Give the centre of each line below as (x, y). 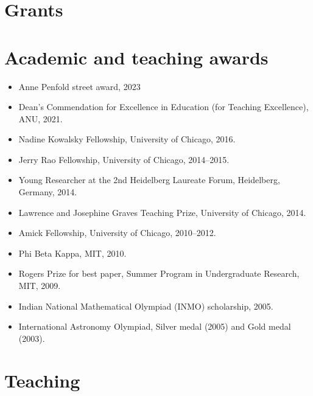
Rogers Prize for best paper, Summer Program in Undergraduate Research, (159, 273)
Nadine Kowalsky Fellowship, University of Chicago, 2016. (127, 139)
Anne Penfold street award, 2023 (79, 86)
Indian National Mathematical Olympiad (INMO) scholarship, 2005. (146, 306)
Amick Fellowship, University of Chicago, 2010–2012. (117, 233)
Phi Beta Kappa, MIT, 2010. (72, 253)
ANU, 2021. (40, 118)
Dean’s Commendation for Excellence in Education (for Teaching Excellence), (164, 107)
